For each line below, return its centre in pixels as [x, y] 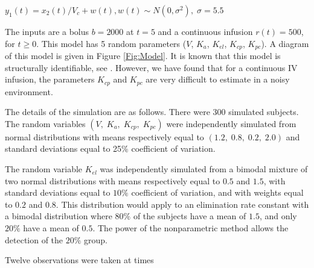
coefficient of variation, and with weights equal [217, 192]
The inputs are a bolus [47, 31]
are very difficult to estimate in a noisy [218, 79]
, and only [278, 216]
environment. [29, 91]
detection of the [34, 239]
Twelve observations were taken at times [79, 260]
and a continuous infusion [205, 31]
